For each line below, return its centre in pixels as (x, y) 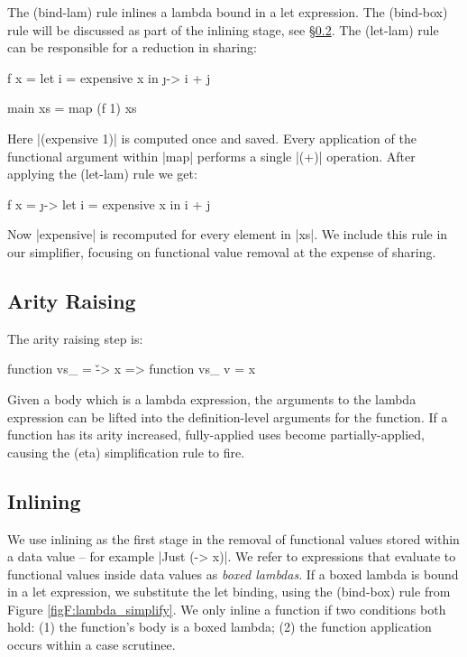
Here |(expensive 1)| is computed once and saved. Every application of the (212, 138)
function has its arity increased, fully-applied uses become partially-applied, (216, 435)
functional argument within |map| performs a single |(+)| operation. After (211, 156)
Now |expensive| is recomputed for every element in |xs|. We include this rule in (228, 234)
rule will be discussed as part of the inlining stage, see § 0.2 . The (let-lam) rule (223, 29)
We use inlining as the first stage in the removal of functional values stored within (233, 538)
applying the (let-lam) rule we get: (102, 174)
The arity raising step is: (75, 338)
